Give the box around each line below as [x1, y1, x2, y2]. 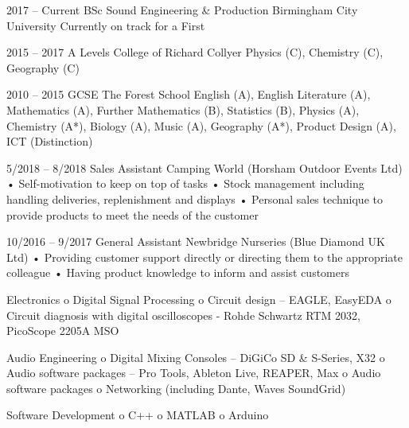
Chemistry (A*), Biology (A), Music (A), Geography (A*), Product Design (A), [6, 117, 396, 134]
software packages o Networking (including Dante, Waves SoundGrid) [6, 379, 346, 396]
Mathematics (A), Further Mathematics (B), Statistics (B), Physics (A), [6, 101, 360, 118]
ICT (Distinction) [6, 133, 93, 150]
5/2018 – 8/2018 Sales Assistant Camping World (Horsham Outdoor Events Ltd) [6, 159, 403, 176]
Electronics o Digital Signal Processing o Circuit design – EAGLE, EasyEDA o [6, 290, 391, 307]
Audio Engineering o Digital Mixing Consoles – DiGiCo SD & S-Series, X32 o [6, 348, 385, 365]
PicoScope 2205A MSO [6, 322, 119, 339]
